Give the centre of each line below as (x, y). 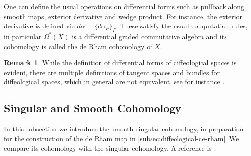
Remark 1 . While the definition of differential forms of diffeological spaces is (120, 63)
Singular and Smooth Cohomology (93, 108)
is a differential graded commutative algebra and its (149, 36)
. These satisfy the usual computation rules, (182, 26)
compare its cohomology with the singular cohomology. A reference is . (110, 148)
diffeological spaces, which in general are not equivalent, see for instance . (114, 82)
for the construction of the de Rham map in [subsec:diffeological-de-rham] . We (122, 138)
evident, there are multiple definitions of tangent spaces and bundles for (112, 72)
